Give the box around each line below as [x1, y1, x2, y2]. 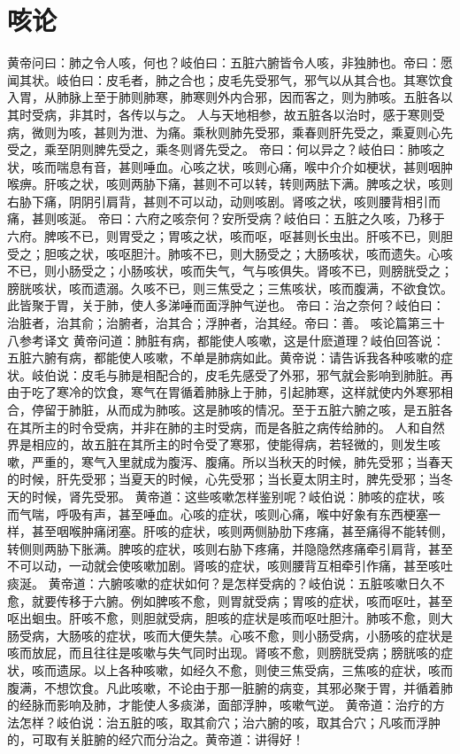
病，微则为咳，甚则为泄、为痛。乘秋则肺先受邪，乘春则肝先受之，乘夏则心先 [7, 122, 453, 141]
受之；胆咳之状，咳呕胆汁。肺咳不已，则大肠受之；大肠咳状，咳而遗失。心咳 [7, 244, 453, 262]
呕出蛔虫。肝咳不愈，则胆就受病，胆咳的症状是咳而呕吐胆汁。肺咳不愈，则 [7, 609, 441, 627]
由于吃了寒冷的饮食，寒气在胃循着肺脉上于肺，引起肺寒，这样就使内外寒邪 [7, 383, 441, 401]
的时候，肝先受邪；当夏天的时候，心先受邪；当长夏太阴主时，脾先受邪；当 [7, 470, 441, 488]
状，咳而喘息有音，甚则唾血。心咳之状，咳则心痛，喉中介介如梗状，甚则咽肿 [7, 157, 453, 175]
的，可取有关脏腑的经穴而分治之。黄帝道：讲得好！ [7, 730, 304, 749]
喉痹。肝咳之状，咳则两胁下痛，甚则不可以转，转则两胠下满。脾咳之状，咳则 [7, 175, 453, 193]
